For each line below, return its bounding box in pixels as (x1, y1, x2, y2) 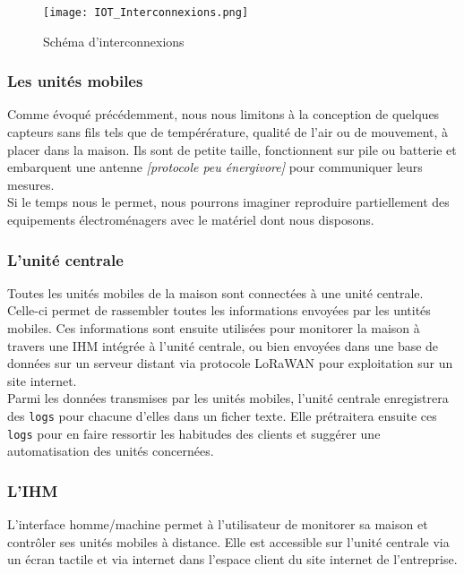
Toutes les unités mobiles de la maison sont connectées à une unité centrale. (7, 283, 424, 302)
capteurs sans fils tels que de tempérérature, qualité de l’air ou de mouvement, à (7, 123, 449, 141)
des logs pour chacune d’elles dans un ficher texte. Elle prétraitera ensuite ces (7, 407, 437, 424)
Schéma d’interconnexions (43, 31, 185, 50)
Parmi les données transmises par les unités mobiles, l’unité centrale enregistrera (7, 389, 449, 407)
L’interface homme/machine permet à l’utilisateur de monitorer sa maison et (7, 515, 428, 534)
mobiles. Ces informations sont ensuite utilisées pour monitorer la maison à (7, 319, 420, 338)
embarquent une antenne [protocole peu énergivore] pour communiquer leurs (7, 158, 423, 176)
